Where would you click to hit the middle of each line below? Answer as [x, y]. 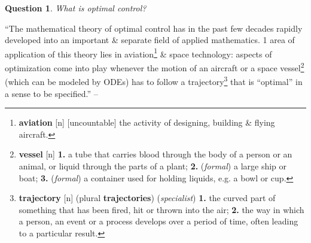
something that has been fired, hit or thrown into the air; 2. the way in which [161, 209]
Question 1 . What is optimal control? [76, 8]
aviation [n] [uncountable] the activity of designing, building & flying [147, 122]
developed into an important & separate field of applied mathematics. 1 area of [150, 40]
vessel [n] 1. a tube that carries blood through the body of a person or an [155, 154]
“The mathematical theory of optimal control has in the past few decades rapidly [154, 28]
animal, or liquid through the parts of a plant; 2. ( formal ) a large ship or [153, 165]
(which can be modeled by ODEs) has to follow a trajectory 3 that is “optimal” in [154, 81]
